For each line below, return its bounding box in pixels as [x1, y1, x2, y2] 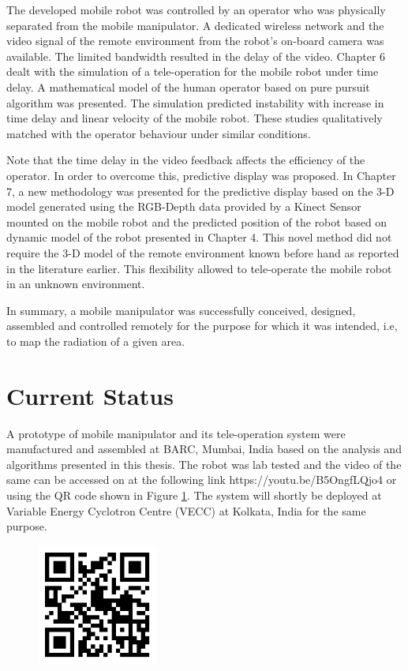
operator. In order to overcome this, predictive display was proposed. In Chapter [6, 167, 396, 183]
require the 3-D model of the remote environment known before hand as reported [6, 244, 399, 261]
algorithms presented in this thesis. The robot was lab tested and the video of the [6, 455, 402, 472]
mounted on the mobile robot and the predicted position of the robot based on [6, 213, 387, 230]
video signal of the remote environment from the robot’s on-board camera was [6, 32, 384, 49]
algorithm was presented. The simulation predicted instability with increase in [6, 94, 384, 111]
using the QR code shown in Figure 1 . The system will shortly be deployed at [6, 486, 382, 503]
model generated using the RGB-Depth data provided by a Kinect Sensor [6, 198, 361, 215]
